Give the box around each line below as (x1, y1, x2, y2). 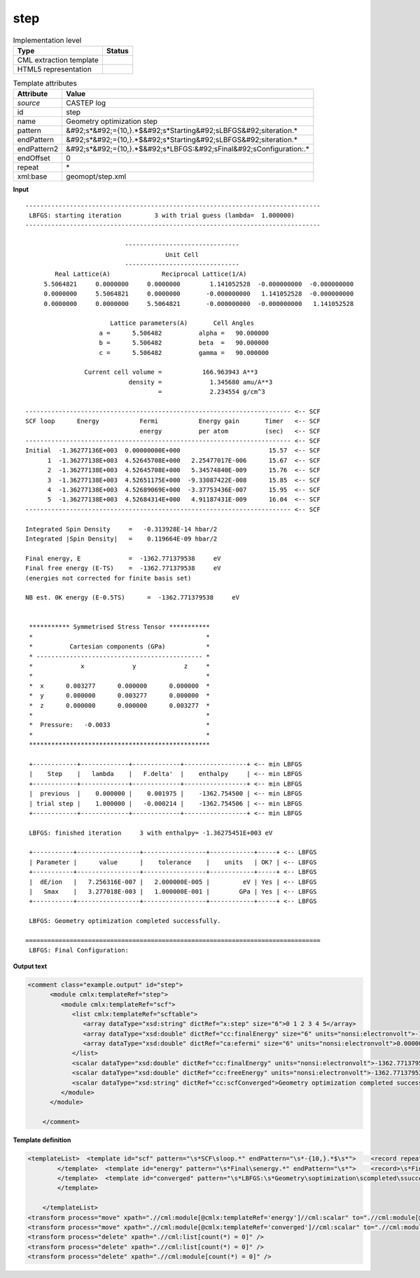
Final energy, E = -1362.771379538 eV (25, 554, 221, 562)
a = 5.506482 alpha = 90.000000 (99, 329, 269, 337)
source (17, 98, 41, 108)
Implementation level (13, 35, 82, 45)
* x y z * (29, 662, 210, 670)
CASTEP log (66, 98, 106, 108)
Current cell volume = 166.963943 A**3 (84, 368, 258, 376)
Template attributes (13, 78, 77, 88)
